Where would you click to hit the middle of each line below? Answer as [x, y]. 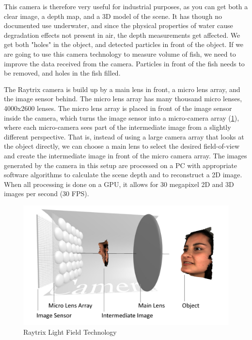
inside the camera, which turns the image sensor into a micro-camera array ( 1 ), [122, 117]
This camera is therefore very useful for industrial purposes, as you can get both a [126, 6]
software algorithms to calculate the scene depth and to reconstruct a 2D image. [123, 175]
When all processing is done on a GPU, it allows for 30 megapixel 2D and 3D [119, 184]
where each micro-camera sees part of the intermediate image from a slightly [118, 127]
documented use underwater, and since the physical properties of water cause [118, 25]
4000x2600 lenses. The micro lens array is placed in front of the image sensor [118, 108]
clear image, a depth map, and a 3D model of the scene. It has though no [113, 16]
